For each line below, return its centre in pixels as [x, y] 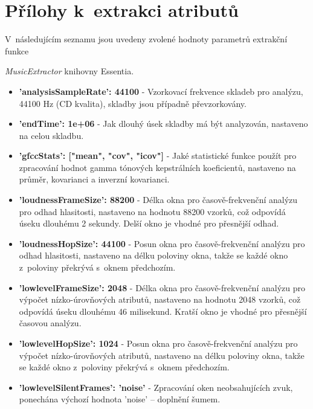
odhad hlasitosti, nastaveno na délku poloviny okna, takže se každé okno [153, 255]
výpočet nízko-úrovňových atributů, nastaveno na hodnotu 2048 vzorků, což [160, 299]
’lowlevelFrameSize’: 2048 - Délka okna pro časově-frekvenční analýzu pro [162, 287]
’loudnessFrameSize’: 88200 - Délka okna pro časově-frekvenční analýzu [158, 200]
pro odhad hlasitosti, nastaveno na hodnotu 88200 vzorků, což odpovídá [152, 211]
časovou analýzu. [50, 323]
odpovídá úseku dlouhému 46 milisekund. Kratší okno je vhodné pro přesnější [163, 311]
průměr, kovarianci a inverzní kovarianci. [94, 179]
